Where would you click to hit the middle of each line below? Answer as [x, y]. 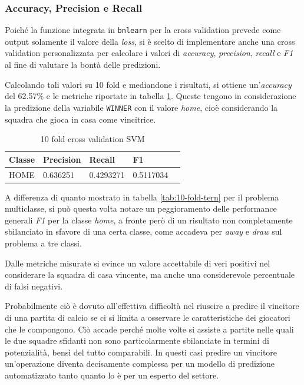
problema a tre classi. [43, 243]
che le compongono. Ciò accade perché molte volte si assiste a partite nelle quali [149, 329]
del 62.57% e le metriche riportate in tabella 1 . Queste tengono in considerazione [151, 96]
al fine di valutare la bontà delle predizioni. [83, 65]
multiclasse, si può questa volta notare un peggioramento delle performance [141, 208]
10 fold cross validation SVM [92, 139]
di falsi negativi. [34, 286]
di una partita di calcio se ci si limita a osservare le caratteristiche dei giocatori [148, 317]
